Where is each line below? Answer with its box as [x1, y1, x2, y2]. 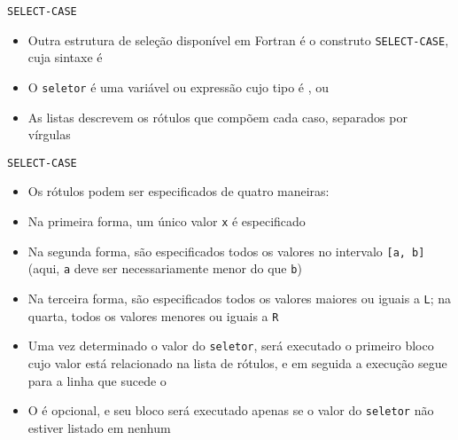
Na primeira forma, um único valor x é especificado [27, 212, 306, 230]
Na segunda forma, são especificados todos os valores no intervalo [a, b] [27, 241, 425, 260]
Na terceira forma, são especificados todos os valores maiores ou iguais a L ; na [27, 288, 452, 307]
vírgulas [27, 125, 71, 144]
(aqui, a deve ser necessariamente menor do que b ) [27, 259, 302, 278]
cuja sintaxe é [27, 48, 103, 67]
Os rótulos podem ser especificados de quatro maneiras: [27, 182, 330, 200]
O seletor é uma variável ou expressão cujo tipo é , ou [27, 77, 330, 96]
